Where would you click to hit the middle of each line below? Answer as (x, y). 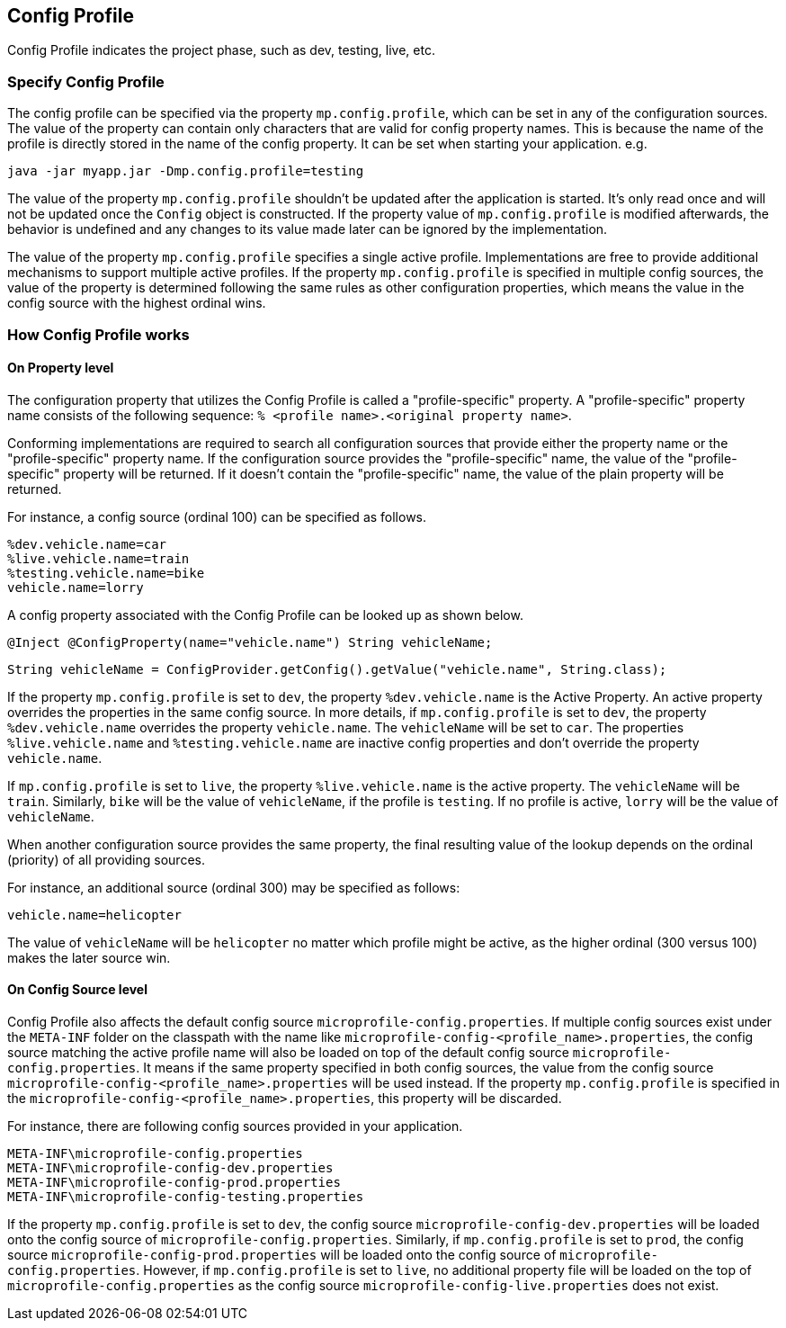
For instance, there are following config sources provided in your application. (235, 1126)
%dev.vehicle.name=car (87, 544)
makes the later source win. (89, 957)
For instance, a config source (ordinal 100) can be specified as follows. (217, 516)
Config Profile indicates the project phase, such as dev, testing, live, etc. (221, 50)
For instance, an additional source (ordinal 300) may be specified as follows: (234, 887)
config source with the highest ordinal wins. (137, 303)
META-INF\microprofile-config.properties (155, 1153)
